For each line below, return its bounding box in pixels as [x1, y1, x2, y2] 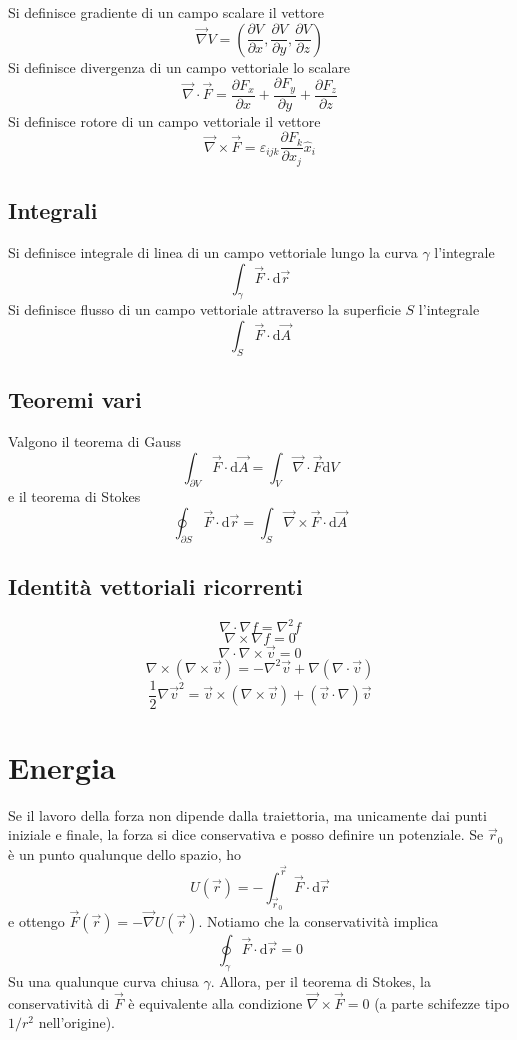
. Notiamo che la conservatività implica [198, 911, 439, 932]
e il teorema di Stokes [8, 486, 141, 507]
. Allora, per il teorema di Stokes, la [210, 970, 431, 991]
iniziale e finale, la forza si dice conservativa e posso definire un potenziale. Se [8, 824, 484, 845]
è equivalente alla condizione [128, 992, 303, 1013]
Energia [8, 746, 116, 787]
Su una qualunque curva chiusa [8, 970, 199, 991]
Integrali [8, 195, 98, 226]
